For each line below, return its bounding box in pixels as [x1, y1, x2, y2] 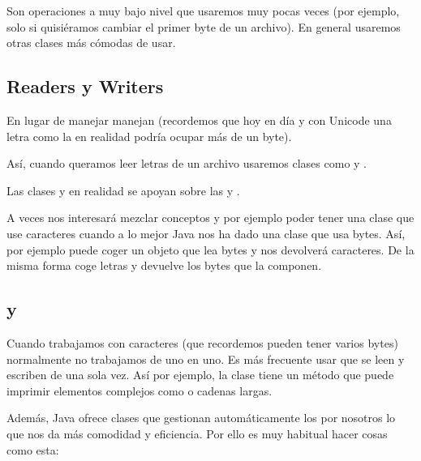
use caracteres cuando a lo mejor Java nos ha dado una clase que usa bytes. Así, [6, 224, 406, 241]
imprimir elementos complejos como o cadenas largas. [6, 382, 273, 399]
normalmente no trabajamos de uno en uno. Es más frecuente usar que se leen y [6, 350, 405, 367]
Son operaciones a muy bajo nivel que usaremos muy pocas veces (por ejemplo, [6, 2, 400, 19]
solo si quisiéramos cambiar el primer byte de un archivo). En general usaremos [6, 18, 401, 35]
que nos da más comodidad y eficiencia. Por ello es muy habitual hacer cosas [6, 425, 388, 442]
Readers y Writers [6, 74, 164, 99]
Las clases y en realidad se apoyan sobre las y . [6, 181, 240, 198]
